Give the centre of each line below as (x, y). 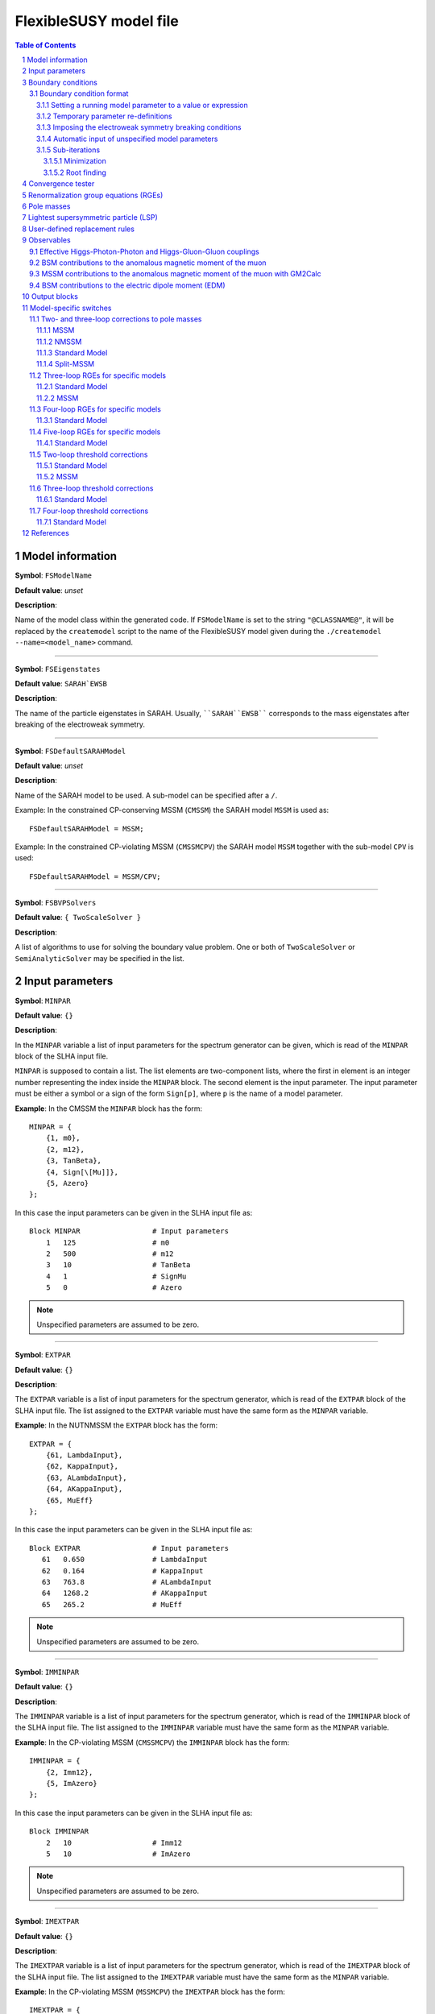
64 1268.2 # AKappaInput (125, 1593)
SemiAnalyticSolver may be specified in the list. (100, 958)
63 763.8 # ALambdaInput (127, 1582)
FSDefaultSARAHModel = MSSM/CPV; (95, 876)
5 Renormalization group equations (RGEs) (93, 195)
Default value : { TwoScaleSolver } (78, 918)
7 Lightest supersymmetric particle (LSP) (90, 218)
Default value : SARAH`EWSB (61, 683)
